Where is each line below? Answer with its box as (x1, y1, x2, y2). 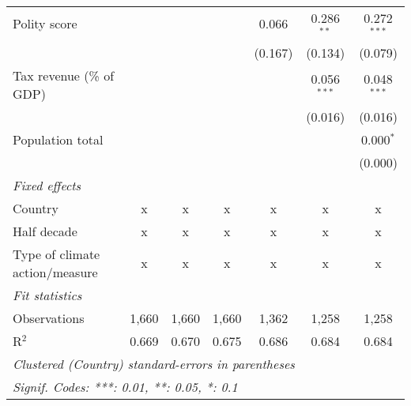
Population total (13, 130, 104, 148)
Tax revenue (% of (13, 66, 115, 85)
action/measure (13, 262, 98, 281)
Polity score (13, 14, 77, 33)
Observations (13, 308, 85, 327)
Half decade (13, 221, 77, 240)
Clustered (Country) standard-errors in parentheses (13, 354, 295, 373)
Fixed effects (13, 175, 81, 194)
